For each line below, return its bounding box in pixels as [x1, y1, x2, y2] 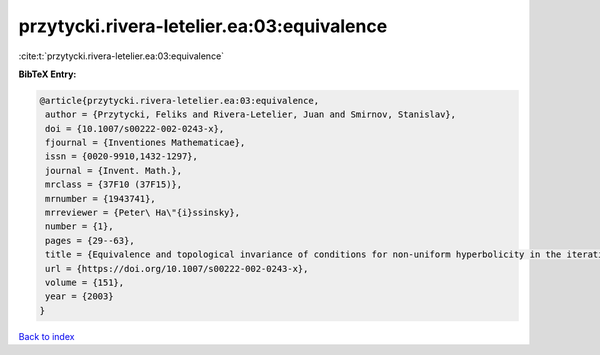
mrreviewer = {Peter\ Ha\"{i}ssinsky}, [45, 207, 240, 219]
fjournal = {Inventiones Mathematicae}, [45, 137, 246, 149]
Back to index [18, 330, 75, 342]
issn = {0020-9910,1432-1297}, [45, 151, 199, 162]
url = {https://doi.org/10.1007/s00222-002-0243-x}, [45, 263, 309, 274]
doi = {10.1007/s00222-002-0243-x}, [45, 123, 225, 134]
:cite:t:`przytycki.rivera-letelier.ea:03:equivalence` [18, 50, 225, 62]
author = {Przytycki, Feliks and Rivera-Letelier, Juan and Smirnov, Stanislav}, [45, 109, 457, 120]
